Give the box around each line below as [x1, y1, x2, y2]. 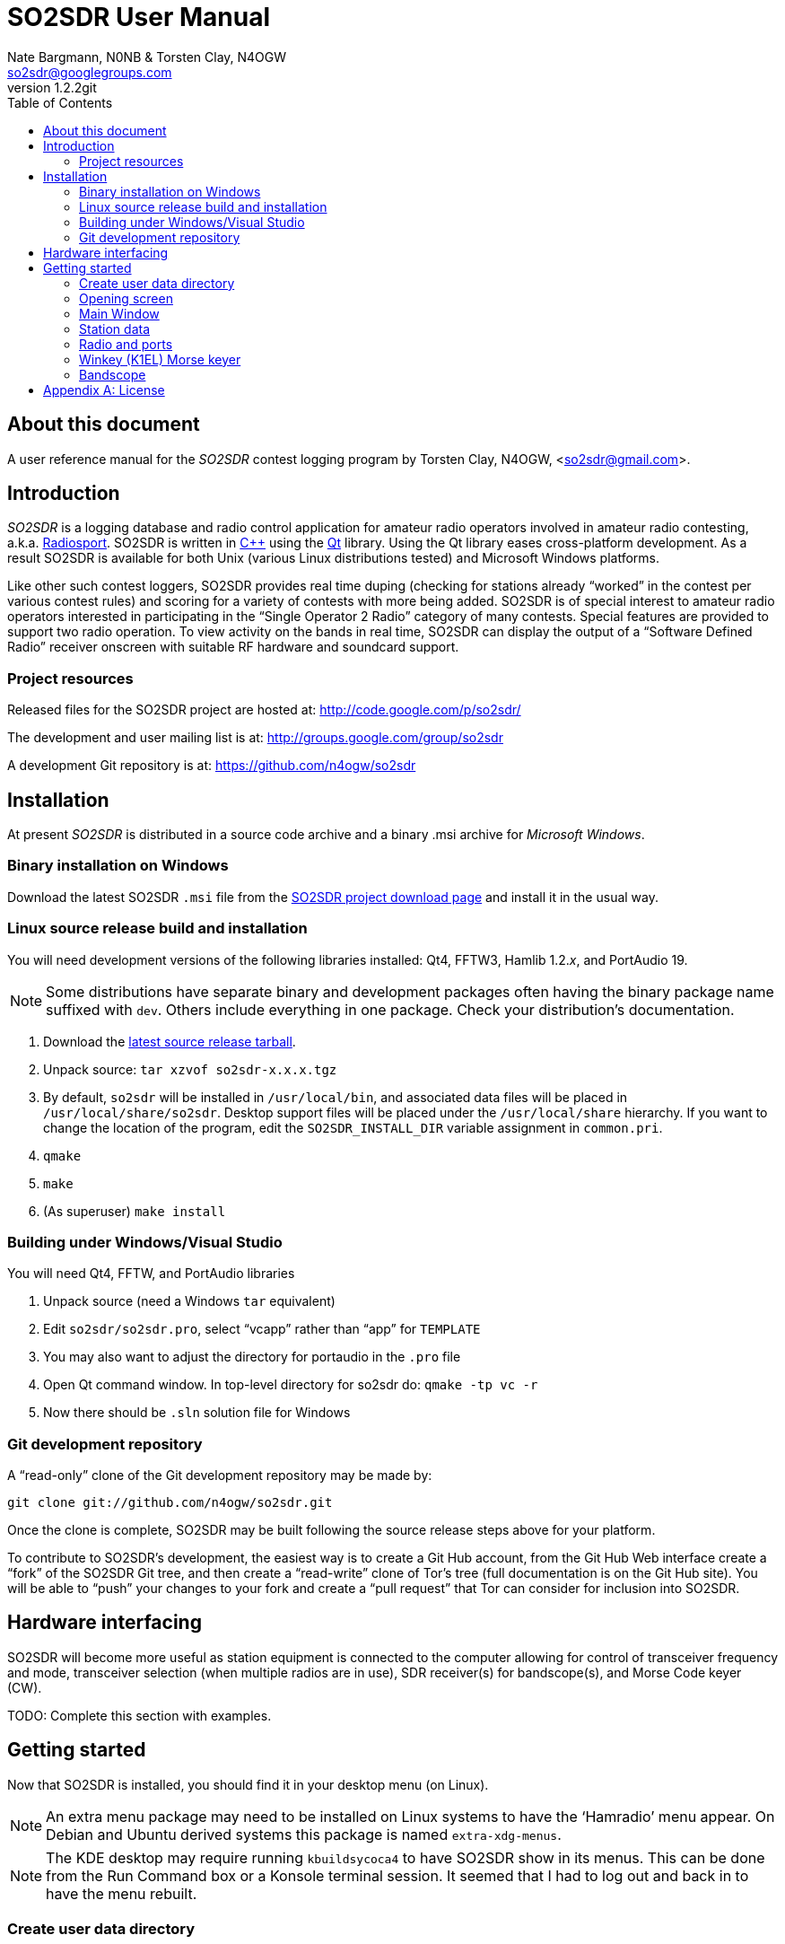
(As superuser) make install [43, 1203, 226, 1219]
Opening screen [79, 290, 173, 306]
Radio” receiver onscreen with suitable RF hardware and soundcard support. [7, 639, 459, 655]
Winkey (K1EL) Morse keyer [79, 351, 241, 367]
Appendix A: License [43, 381, 165, 398]
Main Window [79, 305, 160, 321]
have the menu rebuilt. [46, 1884, 197, 1903]
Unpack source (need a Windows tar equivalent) [43, 1293, 336, 1309]
